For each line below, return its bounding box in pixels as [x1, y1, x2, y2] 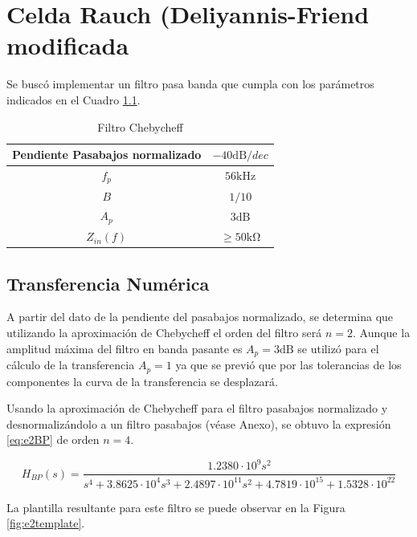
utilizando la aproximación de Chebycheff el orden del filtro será [6, 324, 322, 341]
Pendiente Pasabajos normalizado [12, 146, 202, 163]
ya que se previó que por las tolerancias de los [175, 356, 402, 373]
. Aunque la [352, 324, 411, 341]
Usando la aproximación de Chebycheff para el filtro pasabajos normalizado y [6, 400, 388, 417]
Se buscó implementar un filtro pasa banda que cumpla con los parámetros [6, 75, 374, 92]
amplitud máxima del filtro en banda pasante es [6, 340, 243, 356]
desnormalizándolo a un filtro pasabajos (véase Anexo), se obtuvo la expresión [6, 415, 391, 432]
